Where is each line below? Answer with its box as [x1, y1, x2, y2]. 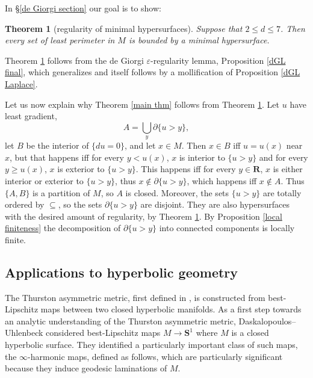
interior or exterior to [5, 174, 84, 187]
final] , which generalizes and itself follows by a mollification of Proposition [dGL [5, 66, 300, 78]
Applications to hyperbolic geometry [5, 262, 238, 281]
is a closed [231, 326, 269, 339]
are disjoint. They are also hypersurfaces [140, 198, 290, 211]
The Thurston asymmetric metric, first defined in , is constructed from [5, 291, 265, 303]
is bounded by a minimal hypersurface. [128, 34, 270, 46]
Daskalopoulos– [238, 314, 296, 327]
